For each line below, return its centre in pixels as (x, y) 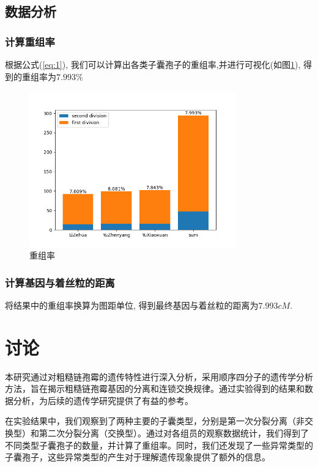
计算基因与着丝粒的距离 (60, 282)
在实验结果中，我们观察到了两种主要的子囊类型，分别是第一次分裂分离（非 (155, 421)
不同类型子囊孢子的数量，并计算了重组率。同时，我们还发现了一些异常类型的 (159, 445)
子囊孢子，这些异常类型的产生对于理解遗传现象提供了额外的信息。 (138, 457)
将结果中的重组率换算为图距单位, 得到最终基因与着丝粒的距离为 (132, 305)
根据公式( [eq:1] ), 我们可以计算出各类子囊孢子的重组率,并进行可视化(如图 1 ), (153, 64)
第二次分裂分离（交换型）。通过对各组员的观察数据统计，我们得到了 (174, 433)
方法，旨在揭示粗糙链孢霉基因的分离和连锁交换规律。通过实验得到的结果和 (155, 388)
